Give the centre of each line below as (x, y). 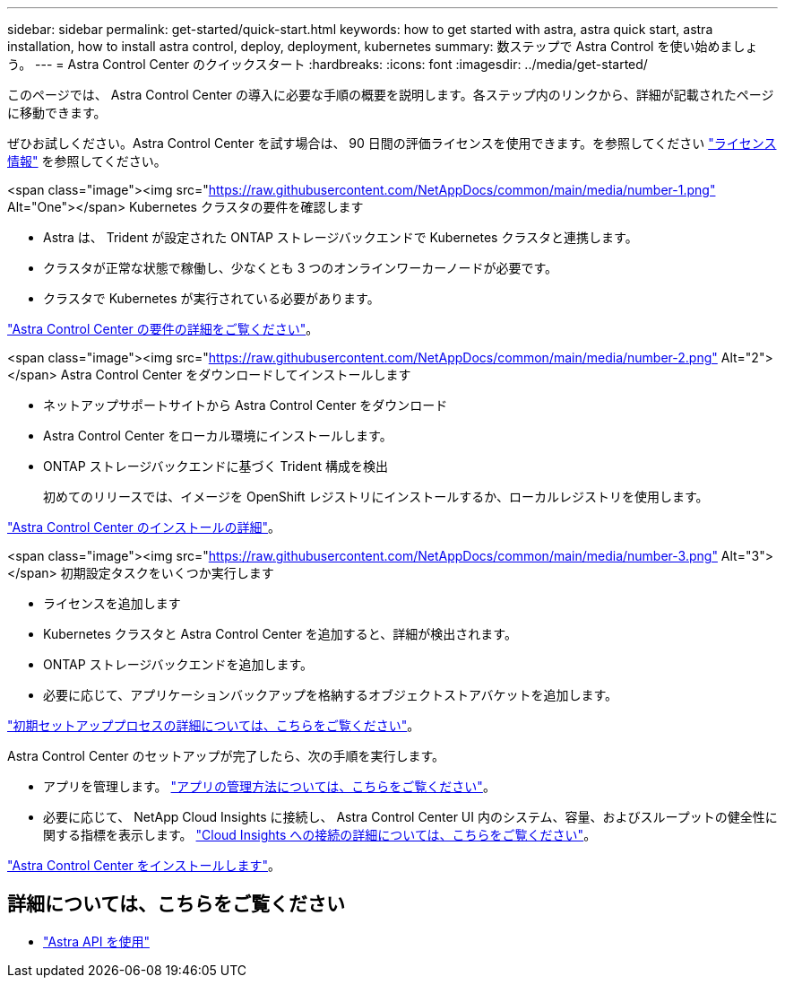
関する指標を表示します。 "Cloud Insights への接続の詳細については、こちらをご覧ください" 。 (320, 835)
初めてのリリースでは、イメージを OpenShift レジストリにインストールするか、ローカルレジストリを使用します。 (376, 497)
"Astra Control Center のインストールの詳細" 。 (144, 527)
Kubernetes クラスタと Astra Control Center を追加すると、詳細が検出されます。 (280, 634)
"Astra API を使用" (96, 941)
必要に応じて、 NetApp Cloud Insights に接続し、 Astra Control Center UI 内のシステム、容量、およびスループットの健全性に (410, 817)
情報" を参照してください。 (87, 161)
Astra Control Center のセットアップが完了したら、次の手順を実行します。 (226, 756)
